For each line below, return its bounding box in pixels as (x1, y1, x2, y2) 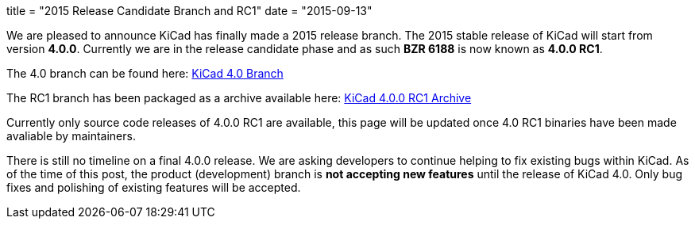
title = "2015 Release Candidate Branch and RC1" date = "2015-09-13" (6, 4, 373, 17)
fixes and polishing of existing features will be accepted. (6, 181, 301, 194)
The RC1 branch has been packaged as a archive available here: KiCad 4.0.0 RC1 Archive (6, 91, 472, 105)
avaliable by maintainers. (6, 129, 136, 143)
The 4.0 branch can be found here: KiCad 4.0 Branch (6, 67, 284, 80)
